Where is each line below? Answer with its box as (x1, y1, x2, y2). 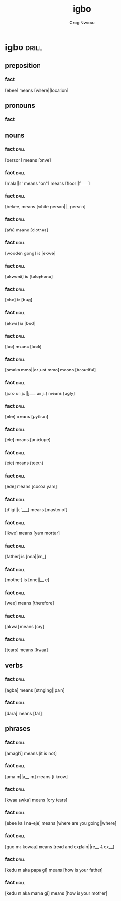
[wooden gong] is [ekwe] (5, 250, 56, 256)
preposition (5, 61, 41, 69)
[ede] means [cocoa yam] (5, 484, 57, 489)
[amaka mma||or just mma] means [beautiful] (5, 367, 96, 373)
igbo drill (5, 42, 43, 53)
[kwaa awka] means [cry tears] (5, 797, 68, 803)
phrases (5, 724, 31, 733)
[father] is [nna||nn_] (5, 554, 46, 559)
